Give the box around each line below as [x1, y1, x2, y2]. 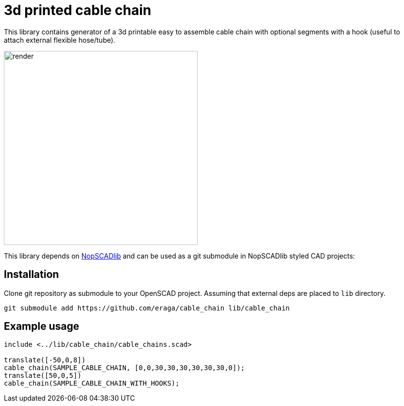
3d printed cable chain [4, 2, 152, 18]
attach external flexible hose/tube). [4, 35, 115, 44]
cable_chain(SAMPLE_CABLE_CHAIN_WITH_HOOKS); [4, 379, 180, 388]
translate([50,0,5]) [4, 372, 82, 380]
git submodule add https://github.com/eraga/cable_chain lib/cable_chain [4, 304, 290, 312]
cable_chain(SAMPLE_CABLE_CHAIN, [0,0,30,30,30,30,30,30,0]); [4, 364, 245, 372]
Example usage [4, 320, 79, 333]
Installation [4, 268, 59, 281]
